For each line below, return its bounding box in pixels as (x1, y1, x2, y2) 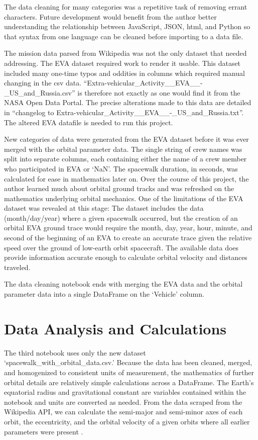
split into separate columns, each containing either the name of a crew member (4, 153, 247, 164)
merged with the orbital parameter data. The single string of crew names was (4, 143, 242, 154)
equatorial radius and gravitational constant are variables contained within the (4, 387, 246, 397)
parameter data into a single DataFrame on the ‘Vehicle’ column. (4, 289, 204, 299)
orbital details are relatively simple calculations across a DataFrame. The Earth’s (4, 377, 254, 387)
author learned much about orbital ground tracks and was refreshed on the (4, 183, 234, 194)
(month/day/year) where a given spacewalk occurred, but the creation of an (4, 212, 238, 223)
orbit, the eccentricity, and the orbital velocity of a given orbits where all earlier (4, 416, 250, 426)
